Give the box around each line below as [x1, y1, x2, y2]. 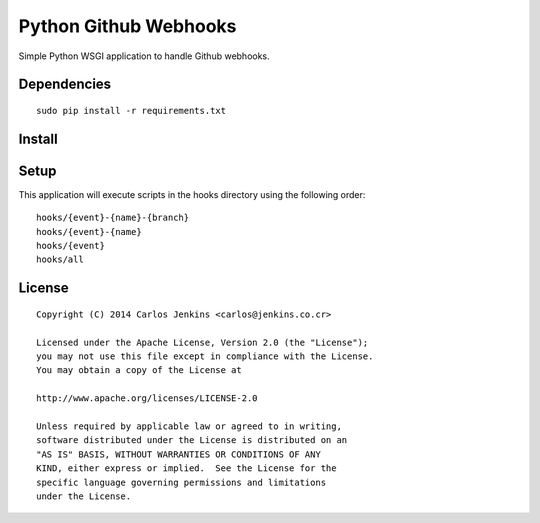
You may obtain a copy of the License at [36, 365, 242, 376]
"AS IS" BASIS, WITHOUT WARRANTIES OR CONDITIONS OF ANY [36, 448, 322, 460]
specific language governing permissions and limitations [36, 476, 327, 488]
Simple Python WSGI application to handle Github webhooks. [18, 50, 270, 62]
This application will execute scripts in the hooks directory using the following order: [18, 188, 366, 200]
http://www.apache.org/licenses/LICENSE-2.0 [36, 393, 259, 404]
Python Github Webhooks [18, 15, 237, 37]
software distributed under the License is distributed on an [36, 435, 348, 446]
